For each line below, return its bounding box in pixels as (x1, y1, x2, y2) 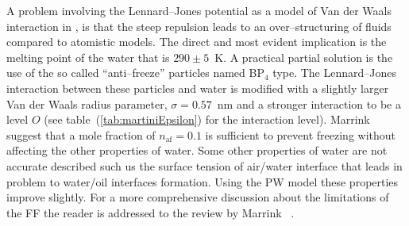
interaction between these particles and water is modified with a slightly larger (6, 79, 389, 96)
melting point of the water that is (6, 48, 170, 65)
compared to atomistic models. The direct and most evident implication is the (6, 33, 387, 50)
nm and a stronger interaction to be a (217, 95, 401, 112)
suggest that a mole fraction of (6, 126, 156, 143)
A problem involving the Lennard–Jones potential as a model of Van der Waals (6, 2, 392, 18)
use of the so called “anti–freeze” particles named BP (6, 64, 264, 81)
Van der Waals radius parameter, (6, 95, 168, 112)
